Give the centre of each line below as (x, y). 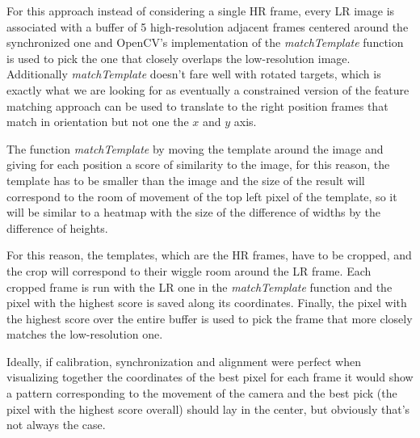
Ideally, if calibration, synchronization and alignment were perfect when (184, 361)
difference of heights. (57, 227)
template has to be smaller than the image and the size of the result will (186, 180)
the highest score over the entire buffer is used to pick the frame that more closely (210, 318)
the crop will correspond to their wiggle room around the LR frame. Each (189, 270)
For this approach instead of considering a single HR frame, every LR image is (201, 11)
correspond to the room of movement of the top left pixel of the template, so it (202, 196)
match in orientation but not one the (98, 122)
